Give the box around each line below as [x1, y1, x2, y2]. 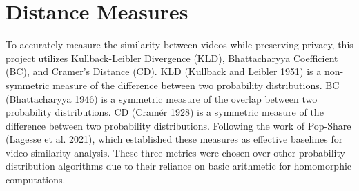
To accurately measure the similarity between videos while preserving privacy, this [6, 37, 353, 52]
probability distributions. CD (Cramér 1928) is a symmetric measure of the [6, 105, 324, 119]
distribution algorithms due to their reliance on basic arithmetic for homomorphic [6, 159, 352, 173]
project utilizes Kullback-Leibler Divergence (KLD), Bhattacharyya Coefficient [6, 50, 338, 65]
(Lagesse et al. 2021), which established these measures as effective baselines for [6, 132, 343, 146]
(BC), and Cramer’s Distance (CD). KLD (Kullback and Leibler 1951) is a [6, 64, 322, 79]
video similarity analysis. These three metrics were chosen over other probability [6, 145, 345, 159]
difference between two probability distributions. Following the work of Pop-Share [6, 118, 351, 132]
